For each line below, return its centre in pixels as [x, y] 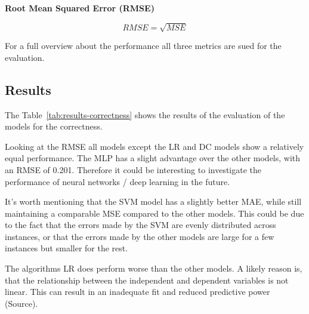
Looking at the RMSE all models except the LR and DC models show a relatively [154, 146]
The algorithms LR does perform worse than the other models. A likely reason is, [154, 268]
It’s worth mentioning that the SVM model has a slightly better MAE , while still [153, 201]
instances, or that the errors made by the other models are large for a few [140, 236]
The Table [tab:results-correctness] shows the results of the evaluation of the [145, 114]
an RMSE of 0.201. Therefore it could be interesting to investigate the [133, 169]
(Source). [21, 303]
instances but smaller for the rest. [67, 248]
